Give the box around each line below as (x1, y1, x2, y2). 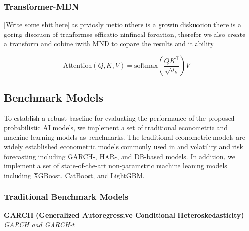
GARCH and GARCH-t (4, 219, 74, 230)
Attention (63, 62, 92, 69)
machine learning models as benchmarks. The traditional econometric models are (4, 132, 245, 142)
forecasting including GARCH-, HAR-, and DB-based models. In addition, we (4, 151, 235, 161)
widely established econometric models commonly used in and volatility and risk (4, 141, 244, 151)
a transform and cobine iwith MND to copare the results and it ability (4, 38, 214, 49)
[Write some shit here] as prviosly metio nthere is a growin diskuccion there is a (4, 19, 242, 30)
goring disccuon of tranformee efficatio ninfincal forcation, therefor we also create (4, 29, 246, 39)
